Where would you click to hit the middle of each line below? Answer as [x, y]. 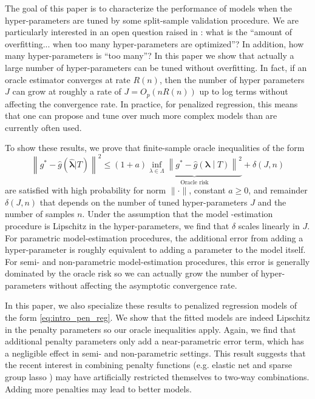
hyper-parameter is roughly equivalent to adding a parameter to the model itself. [155, 250]
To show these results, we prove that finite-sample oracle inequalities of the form [155, 148]
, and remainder [278, 190]
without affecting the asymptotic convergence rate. [143, 285]
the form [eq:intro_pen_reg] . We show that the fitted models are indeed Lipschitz [157, 317]
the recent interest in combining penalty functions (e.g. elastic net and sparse [148, 365]
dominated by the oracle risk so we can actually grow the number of [132, 273]
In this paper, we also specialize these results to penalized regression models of [151, 305]
